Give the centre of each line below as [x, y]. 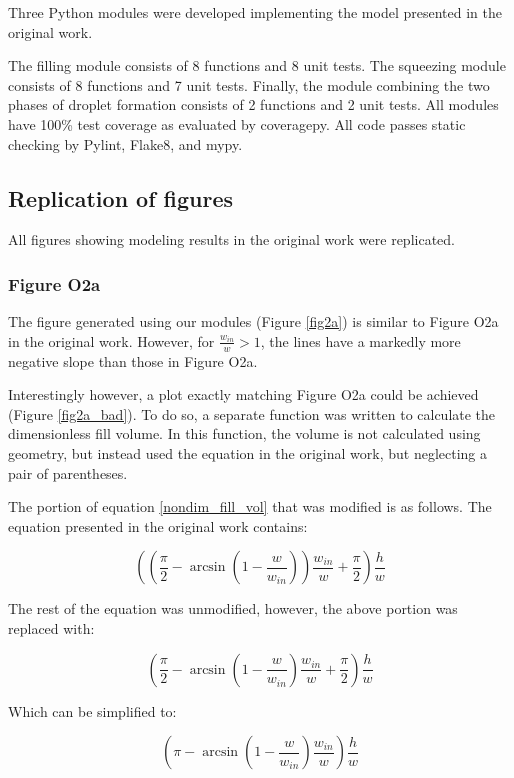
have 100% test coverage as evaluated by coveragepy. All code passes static [237, 123]
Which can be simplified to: [92, 710]
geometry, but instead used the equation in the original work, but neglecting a [248, 452]
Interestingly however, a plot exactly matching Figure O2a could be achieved [243, 394]
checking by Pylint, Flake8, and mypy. [125, 143]
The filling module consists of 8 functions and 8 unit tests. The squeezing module [257, 65]
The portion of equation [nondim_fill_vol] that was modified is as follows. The [250, 506]
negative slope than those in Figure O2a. [133, 360]
